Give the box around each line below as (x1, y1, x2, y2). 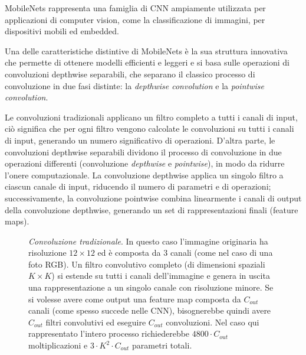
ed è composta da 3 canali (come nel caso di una (97, 246, 273, 259)
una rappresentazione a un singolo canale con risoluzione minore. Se (28, 281, 274, 294)
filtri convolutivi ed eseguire (45, 315, 146, 328)
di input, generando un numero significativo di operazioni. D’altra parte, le (5, 133, 275, 146)
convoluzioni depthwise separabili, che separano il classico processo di (5, 67, 255, 80)
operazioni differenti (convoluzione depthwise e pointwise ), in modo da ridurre (5, 157, 285, 170)
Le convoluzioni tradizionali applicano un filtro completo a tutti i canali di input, (5, 110, 298, 123)
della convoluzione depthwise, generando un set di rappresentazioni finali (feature (5, 203, 298, 216)
